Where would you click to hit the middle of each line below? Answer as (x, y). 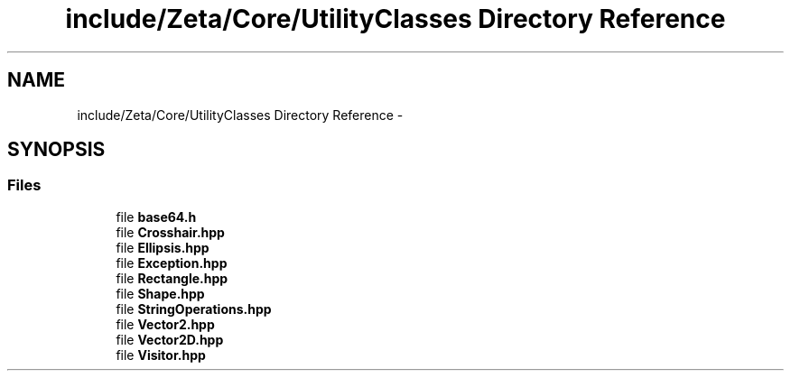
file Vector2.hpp (165, 324)
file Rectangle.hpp (172, 278)
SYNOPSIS (56, 150)
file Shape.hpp (160, 293)
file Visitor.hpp (161, 355)
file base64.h (156, 217)
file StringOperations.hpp (194, 309)
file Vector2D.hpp (170, 339)
